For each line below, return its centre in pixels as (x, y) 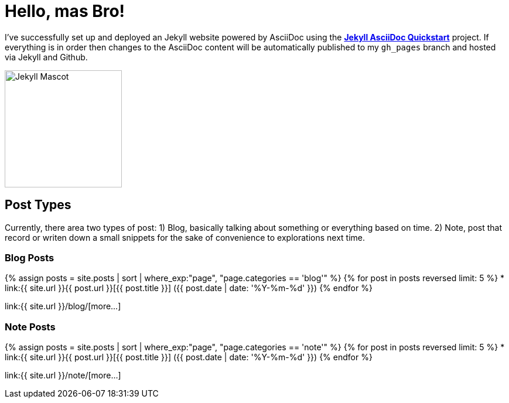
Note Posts (30, 327)
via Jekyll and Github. (46, 57)
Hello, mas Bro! (65, 11)
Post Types (38, 205)
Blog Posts (30, 257)
